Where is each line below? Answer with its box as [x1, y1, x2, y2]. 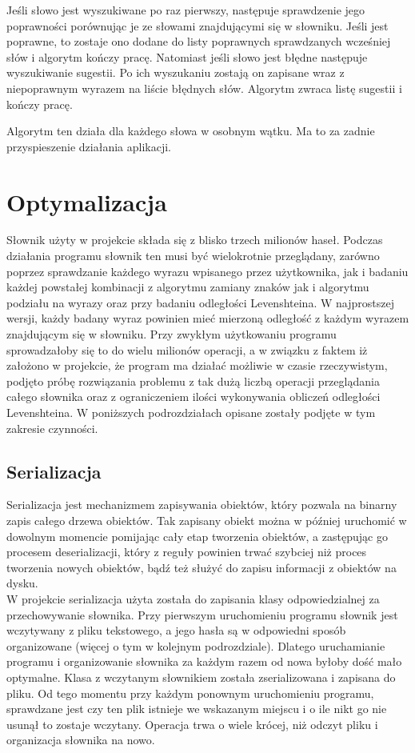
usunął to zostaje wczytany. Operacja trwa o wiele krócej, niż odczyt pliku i [6, 715, 378, 732]
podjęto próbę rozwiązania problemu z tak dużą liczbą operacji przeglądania [6, 372, 380, 389]
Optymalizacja [6, 185, 167, 218]
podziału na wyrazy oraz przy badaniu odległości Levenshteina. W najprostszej [6, 294, 394, 310]
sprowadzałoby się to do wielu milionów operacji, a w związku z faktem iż [6, 341, 368, 358]
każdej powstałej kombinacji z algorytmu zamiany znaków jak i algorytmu [6, 278, 369, 295]
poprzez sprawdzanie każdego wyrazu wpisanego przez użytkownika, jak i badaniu [6, 262, 409, 279]
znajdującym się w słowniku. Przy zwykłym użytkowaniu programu [6, 326, 337, 342]
